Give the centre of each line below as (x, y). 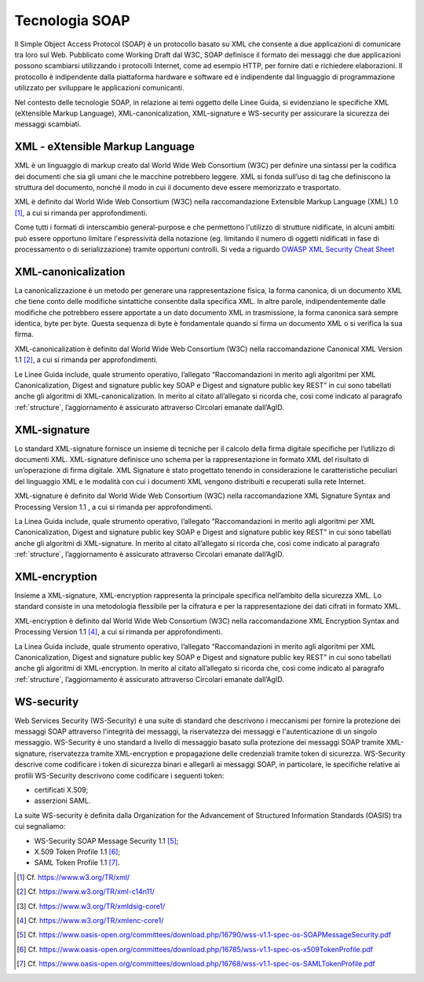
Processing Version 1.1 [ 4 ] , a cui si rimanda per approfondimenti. (119, 632)
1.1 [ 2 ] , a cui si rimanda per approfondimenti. (86, 360)
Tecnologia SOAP (72, 20)
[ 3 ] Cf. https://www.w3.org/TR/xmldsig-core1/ (91, 906)
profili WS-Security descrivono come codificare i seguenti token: (119, 775)
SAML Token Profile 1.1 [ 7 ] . (77, 863)
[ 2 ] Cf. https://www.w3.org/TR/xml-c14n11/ (86, 892)
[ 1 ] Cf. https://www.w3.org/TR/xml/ (73, 877)
